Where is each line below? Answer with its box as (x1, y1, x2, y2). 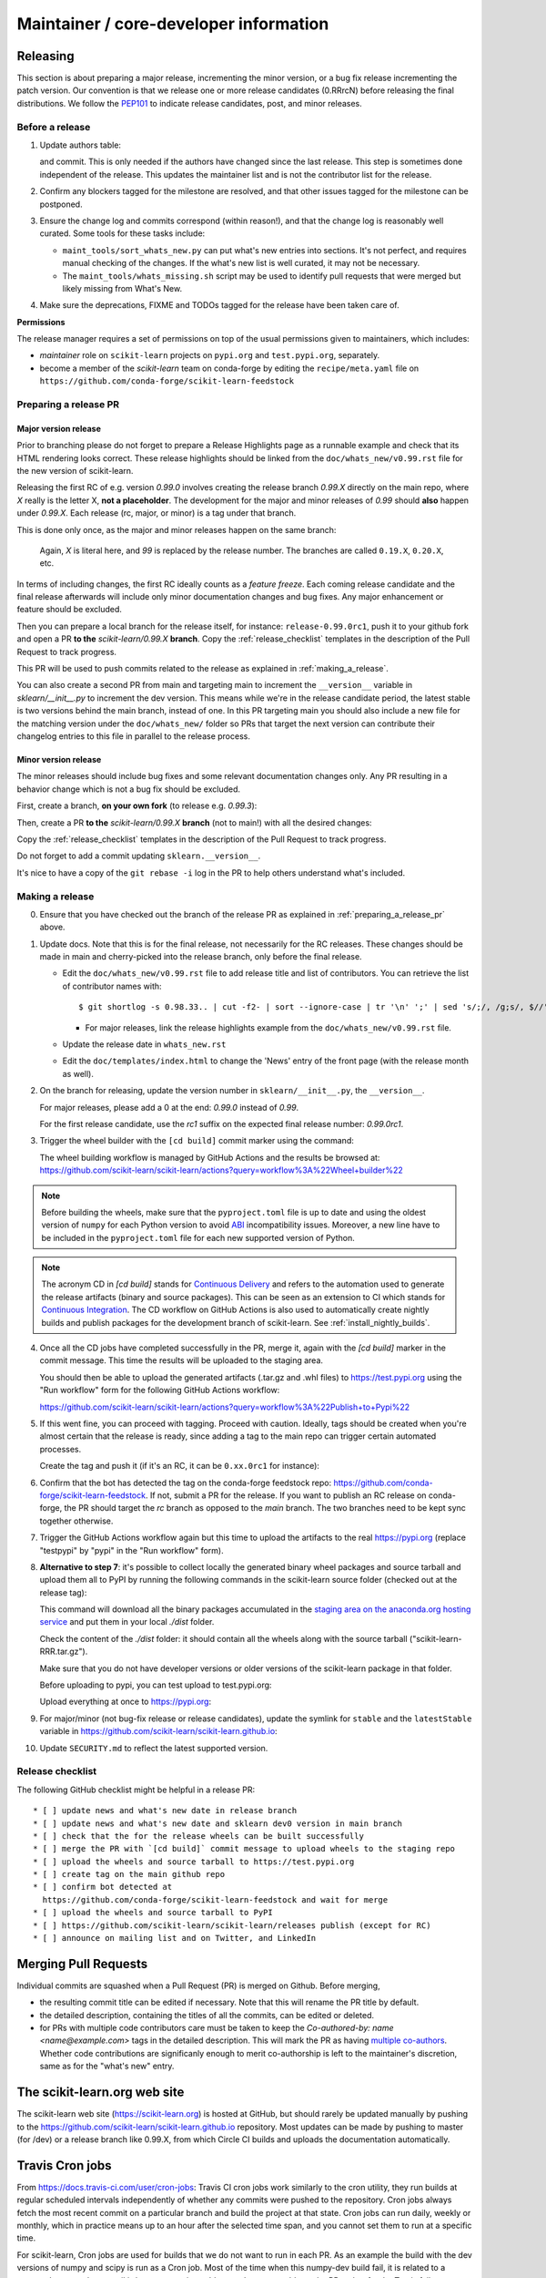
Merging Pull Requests (16, 1955, 148, 1972)
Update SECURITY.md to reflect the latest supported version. (39, 1742, 268, 1753)
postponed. (39, 199, 83, 210)
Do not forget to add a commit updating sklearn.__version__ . (16, 850, 261, 861)
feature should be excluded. (16, 604, 123, 615)
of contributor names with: (62, 980, 163, 991)
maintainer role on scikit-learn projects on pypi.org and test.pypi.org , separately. (39, 350, 380, 361)
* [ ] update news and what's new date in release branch (33, 1805, 298, 1816)
